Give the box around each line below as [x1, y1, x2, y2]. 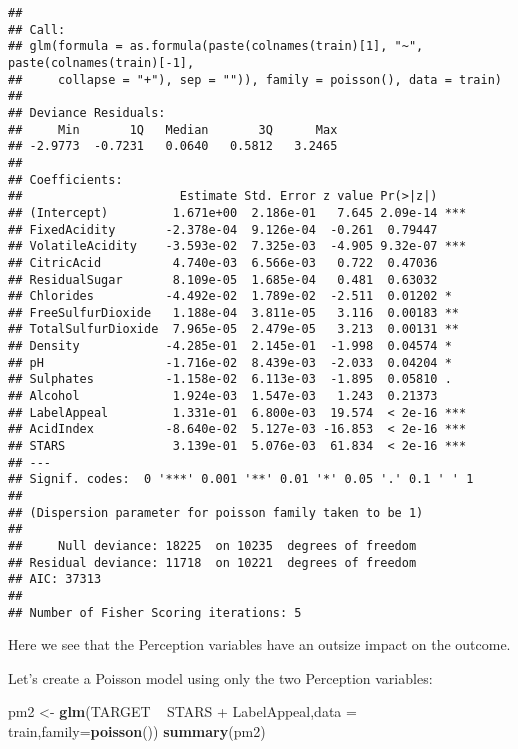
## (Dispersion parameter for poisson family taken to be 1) [8, 505, 424, 520]
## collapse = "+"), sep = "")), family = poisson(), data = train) [8, 72, 502, 87]
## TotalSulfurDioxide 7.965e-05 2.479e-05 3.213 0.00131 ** [8, 322, 460, 337]
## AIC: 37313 [8, 572, 102, 587]
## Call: [8, 22, 66, 37]
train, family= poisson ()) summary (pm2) [8, 721, 266, 742]
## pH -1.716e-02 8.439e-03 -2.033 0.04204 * [8, 355, 452, 370]
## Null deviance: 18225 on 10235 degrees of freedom [8, 539, 417, 553]
